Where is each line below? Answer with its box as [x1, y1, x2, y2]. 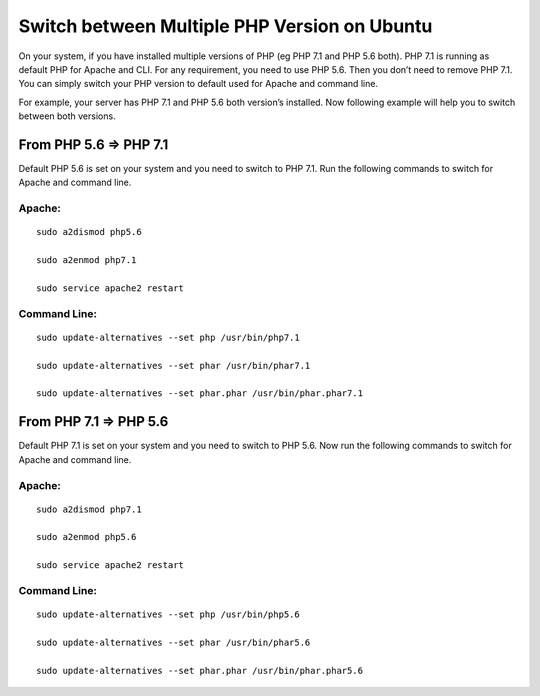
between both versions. [18, 110, 116, 122]
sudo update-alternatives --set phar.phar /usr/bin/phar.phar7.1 [36, 388, 364, 399]
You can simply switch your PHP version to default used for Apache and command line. [18, 78, 379, 90]
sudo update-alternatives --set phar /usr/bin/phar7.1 [36, 360, 311, 371]
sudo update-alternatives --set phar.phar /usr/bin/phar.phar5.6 [36, 665, 364, 676]
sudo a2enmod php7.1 [36, 255, 137, 266]
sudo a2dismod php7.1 [36, 503, 142, 515]
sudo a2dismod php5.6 [36, 226, 142, 238]
